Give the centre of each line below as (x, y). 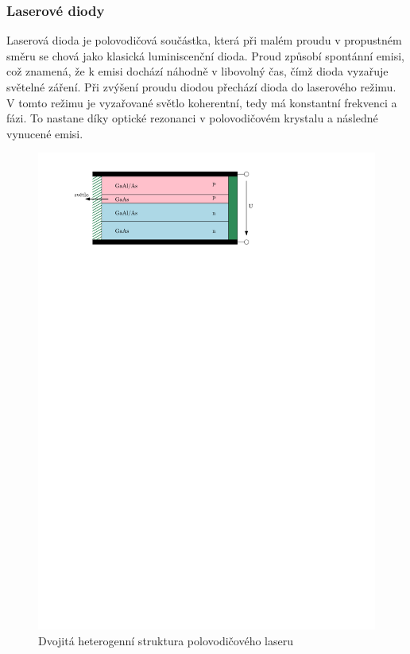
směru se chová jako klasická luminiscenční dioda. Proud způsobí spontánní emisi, (205, 55)
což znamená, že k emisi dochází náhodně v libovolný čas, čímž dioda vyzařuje (197, 71)
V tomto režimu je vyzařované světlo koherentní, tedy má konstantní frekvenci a (202, 102)
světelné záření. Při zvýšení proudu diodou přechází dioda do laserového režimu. (201, 87)
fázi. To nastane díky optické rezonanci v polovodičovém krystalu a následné (192, 118)
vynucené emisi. (45, 133)
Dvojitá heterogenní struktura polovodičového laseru (166, 640)
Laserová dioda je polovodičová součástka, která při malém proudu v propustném (204, 40)
